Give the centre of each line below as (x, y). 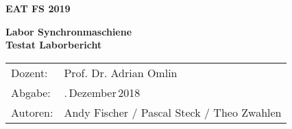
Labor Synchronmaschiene (69, 31)
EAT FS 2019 (38, 8)
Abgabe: (31, 92)
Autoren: (32, 112)
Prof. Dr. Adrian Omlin (121, 72)
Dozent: (29, 72)
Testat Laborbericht (54, 45)
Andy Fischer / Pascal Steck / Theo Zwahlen (173, 112)
